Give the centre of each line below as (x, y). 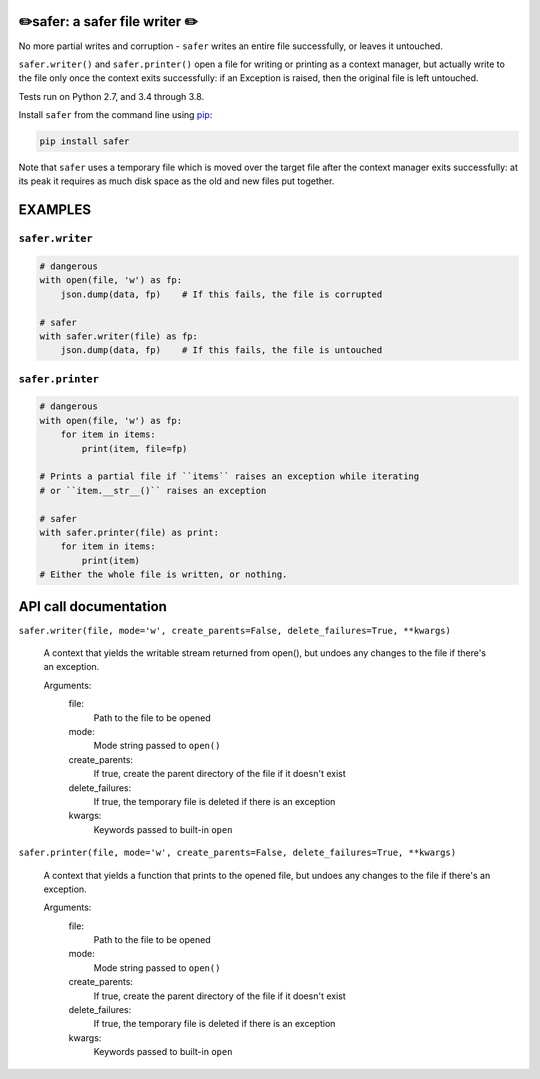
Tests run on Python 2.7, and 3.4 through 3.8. (111, 96)
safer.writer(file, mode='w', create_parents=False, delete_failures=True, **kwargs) (235, 630)
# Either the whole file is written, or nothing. (163, 574)
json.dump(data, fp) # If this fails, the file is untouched (221, 350)
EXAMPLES (55, 210)
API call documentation (92, 606)
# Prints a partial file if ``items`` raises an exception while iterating (229, 476)
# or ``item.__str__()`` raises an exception (153, 490)
